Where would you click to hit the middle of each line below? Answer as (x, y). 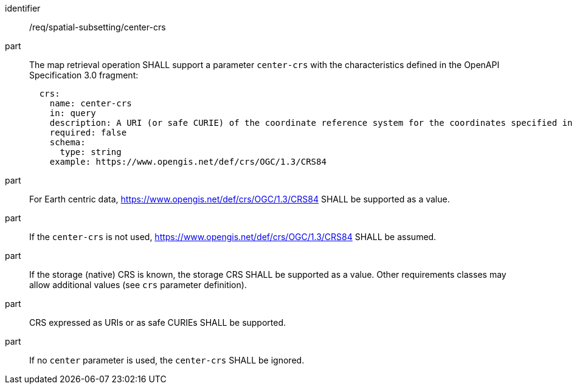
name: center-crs (91, 103)
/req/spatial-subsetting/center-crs (98, 27)
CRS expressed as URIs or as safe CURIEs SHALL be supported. (158, 322)
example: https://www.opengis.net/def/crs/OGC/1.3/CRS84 (188, 162)
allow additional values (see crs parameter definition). (138, 285)
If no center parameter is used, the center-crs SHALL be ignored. (167, 360)
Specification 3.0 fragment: (84, 75)
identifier (23, 8)
